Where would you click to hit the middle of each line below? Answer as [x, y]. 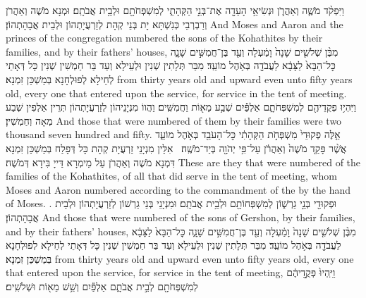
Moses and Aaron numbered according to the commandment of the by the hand [178, 189]
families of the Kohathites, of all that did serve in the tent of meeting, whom [172, 176]
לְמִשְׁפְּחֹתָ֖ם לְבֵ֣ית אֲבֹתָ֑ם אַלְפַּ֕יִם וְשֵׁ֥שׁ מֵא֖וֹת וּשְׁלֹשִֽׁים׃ [102, 286]
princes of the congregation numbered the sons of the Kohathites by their [164, 38]
